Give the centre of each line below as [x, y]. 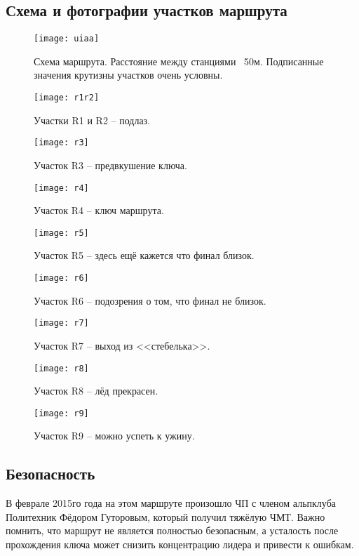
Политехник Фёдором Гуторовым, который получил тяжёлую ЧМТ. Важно [165, 516]
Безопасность [50, 474]
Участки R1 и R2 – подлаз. [92, 120]
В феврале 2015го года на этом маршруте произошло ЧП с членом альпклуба [171, 503]
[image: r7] [61, 323]
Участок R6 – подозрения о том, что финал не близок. [150, 300]
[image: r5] [61, 233]
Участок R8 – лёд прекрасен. [96, 391]
